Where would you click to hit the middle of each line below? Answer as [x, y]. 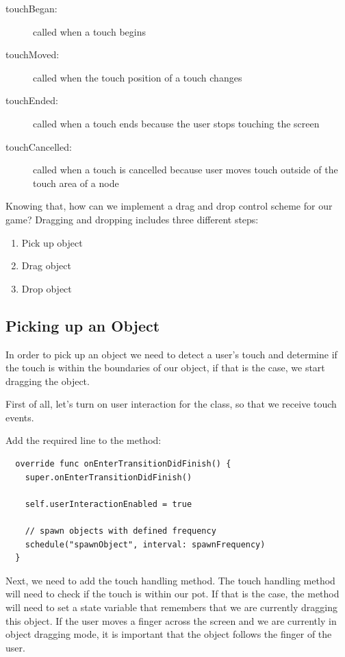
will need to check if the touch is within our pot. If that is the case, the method [172, 594]
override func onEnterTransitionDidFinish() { [123, 464]
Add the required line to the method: [84, 440]
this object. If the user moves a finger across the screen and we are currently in [171, 620]
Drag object [46, 265]
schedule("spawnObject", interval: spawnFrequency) [145, 544]
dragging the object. [48, 381]
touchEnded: [32, 100]
